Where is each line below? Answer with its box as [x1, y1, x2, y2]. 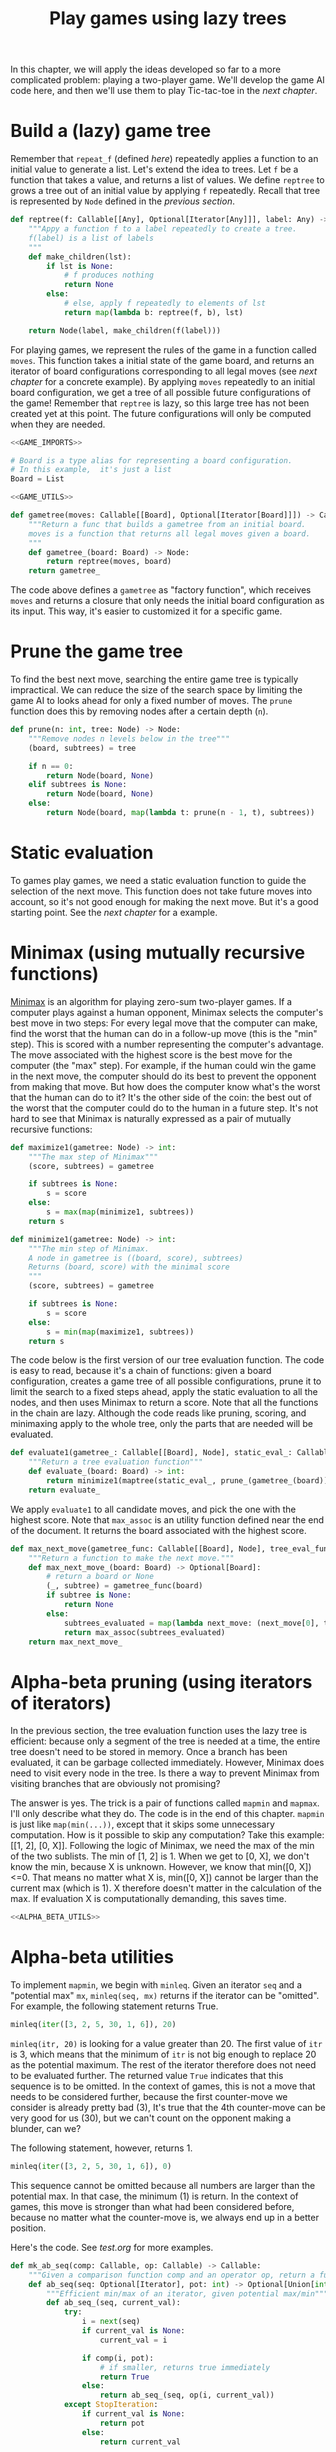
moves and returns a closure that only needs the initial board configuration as [10, 595, 325, 607]
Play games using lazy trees [49, 7, 287, 30]
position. [10, 2222, 47, 2234]
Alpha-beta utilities [10, 1946, 175, 1969]
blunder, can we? [10, 2123, 82, 2135]
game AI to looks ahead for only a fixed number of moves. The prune [10, 695, 293, 707]
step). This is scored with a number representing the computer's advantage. [10, 1038, 325, 1050]
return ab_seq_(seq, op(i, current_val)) [99, 2390, 275, 2401]
